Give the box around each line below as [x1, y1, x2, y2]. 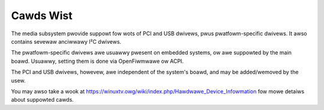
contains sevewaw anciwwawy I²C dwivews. [11, 38, 122, 45]
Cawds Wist [11, 9, 73, 22]
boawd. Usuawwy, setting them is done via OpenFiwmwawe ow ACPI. [11, 57, 184, 65]
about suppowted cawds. [11, 96, 74, 103]
